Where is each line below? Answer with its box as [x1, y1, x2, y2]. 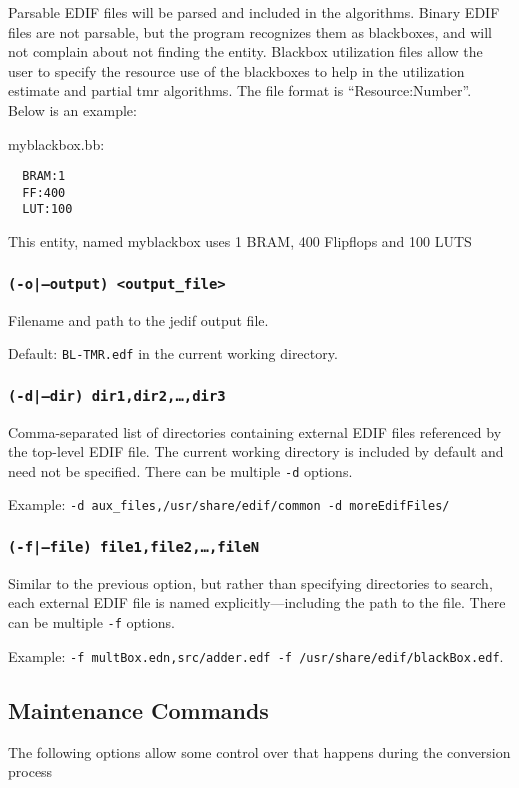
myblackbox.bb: [8, 133, 105, 154]
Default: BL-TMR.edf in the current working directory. [8, 343, 338, 364]
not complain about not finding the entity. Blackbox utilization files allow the [8, 41, 483, 62]
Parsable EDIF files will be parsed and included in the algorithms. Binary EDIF [8, 2, 500, 22]
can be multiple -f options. [8, 612, 175, 632]
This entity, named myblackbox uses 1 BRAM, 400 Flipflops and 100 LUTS [8, 231, 472, 252]
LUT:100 [22, 202, 73, 217]
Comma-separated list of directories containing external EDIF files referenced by [8, 421, 502, 442]
